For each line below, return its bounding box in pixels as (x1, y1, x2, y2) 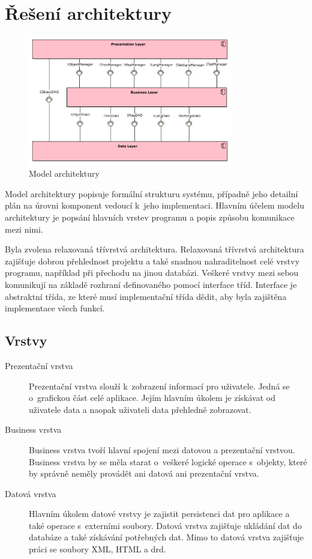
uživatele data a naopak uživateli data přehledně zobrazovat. (29, 403, 251, 415)
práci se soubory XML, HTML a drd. (29, 543, 166, 555)
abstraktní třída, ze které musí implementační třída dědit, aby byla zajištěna (5, 290, 287, 302)
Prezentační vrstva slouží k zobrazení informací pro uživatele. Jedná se (29, 379, 290, 392)
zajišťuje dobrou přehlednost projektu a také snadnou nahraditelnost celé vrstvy (5, 254, 300, 267)
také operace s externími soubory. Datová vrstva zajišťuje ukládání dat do (29, 519, 302, 531)
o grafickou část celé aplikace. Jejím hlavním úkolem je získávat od (29, 391, 276, 404)
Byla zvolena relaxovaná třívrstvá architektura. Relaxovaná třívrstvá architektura (5, 243, 304, 255)
